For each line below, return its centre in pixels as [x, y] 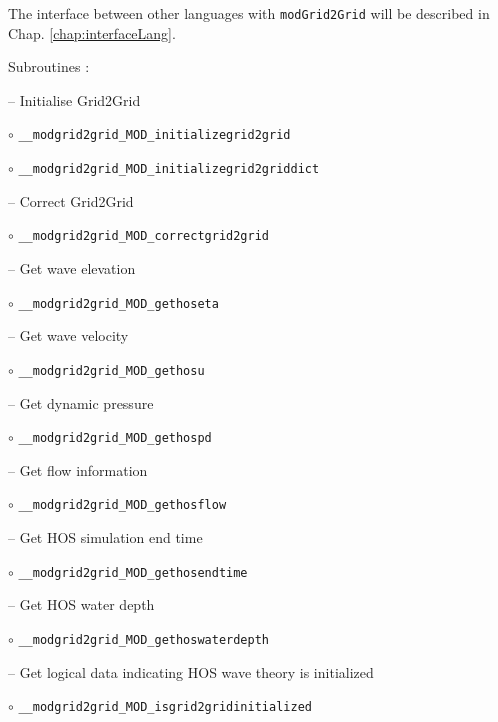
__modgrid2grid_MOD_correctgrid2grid [144, 236]
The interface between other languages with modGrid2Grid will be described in [249, 13]
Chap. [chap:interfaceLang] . [92, 32]
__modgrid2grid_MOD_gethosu [111, 370]
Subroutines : [49, 66]
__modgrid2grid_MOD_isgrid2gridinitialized [165, 707]
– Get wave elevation [72, 268]
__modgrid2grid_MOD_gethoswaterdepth [144, 639]
